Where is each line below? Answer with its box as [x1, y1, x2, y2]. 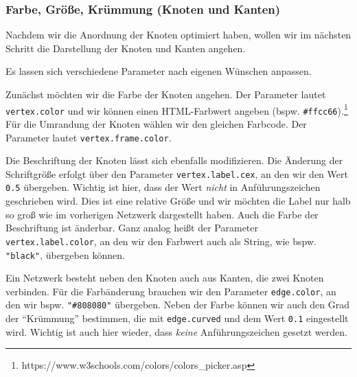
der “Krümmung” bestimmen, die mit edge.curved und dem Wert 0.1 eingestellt [5, 311, 349, 325]
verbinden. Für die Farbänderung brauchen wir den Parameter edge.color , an [5, 284, 336, 298]
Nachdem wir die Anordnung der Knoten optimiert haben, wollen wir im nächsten [5, 27, 352, 42]
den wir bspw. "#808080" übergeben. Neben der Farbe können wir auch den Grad [5, 297, 350, 312]
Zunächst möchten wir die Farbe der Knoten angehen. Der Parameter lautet [5, 87, 326, 101]
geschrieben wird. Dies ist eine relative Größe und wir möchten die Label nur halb [5, 194, 351, 208]
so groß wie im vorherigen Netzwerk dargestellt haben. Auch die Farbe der [5, 207, 319, 221]
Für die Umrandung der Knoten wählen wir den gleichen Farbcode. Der [5, 116, 307, 130]
